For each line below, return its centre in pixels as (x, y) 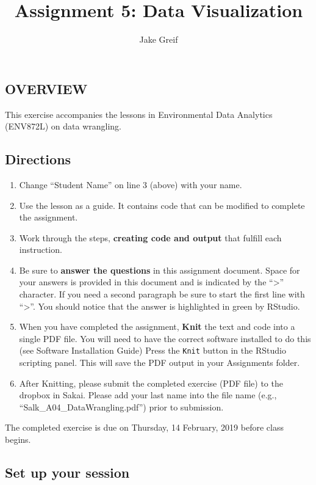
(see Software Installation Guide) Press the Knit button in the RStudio (153, 350)
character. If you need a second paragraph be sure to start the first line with (162, 294)
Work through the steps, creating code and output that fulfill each (150, 237)
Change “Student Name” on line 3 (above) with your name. (131, 184)
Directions (38, 159)
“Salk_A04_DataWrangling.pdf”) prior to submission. (121, 407)
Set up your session (67, 472)
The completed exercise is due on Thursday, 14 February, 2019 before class (144, 427)
